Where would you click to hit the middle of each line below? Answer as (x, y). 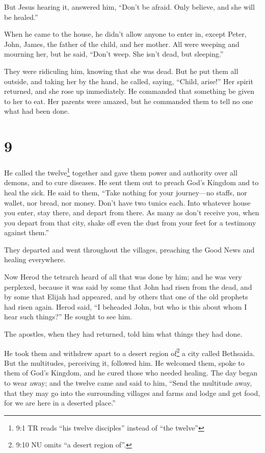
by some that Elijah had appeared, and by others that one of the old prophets (126, 297)
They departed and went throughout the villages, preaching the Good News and (129, 249)
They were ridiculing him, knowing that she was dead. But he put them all (121, 71)
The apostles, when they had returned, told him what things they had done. (123, 334)
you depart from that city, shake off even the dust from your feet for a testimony (130, 222)
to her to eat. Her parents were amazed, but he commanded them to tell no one (129, 101)
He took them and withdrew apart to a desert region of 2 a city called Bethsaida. (130, 352)
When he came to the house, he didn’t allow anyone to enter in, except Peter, (125, 34)
